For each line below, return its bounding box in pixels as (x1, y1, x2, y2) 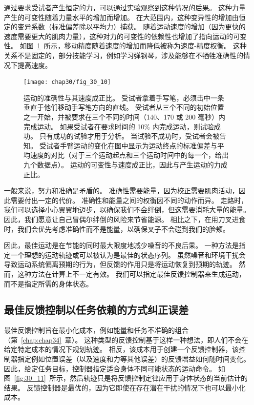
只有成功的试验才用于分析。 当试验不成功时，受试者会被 (39, 131, 220, 141)
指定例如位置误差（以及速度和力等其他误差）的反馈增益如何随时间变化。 (17, 354, 250, 364)
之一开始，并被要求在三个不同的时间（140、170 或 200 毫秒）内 (23, 112, 225, 121)
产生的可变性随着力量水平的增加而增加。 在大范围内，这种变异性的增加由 (4, 12, 239, 22)
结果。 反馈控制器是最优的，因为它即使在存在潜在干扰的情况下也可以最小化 (4, 382, 246, 392)
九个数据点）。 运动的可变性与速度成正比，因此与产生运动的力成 (23, 159, 228, 169)
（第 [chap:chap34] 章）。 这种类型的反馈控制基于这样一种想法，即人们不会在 (4, 334, 249, 344)
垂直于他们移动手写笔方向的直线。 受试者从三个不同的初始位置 (23, 102, 224, 112)
